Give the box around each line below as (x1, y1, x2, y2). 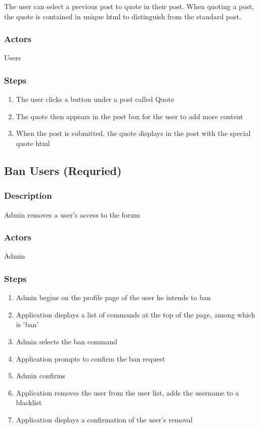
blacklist (16, 397, 42, 408)
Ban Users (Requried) (4, 162, 122, 178)
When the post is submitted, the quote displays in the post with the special (16, 128, 251, 138)
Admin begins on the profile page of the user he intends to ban (16, 292, 211, 303)
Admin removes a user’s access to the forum (4, 209, 140, 220)
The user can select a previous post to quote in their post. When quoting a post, (4, 1, 254, 11)
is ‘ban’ (16, 319, 39, 330)
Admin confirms (16, 370, 66, 381)
